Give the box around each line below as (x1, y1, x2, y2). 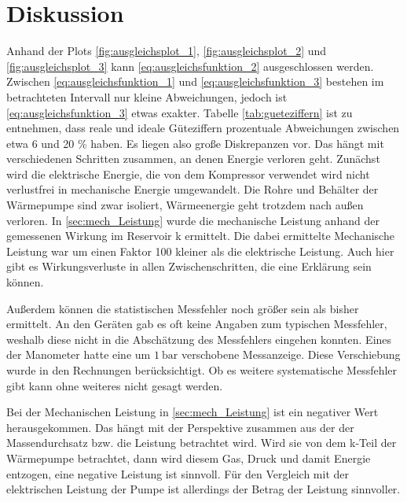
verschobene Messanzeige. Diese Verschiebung (181, 346, 401, 363)
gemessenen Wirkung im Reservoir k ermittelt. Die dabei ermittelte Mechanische (6, 227, 394, 244)
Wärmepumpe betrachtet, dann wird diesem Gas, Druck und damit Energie (6, 449, 371, 466)
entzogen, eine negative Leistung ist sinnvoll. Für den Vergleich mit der (6, 465, 349, 482)
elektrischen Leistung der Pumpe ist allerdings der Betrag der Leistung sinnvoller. (6, 481, 401, 497)
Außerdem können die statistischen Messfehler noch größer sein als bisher (6, 300, 359, 316)
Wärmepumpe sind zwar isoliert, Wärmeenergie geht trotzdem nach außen (6, 197, 364, 213)
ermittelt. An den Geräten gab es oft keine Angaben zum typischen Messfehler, (6, 316, 387, 332)
